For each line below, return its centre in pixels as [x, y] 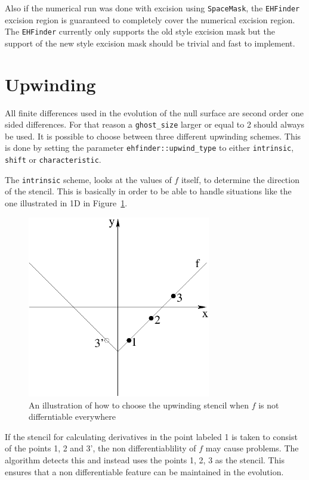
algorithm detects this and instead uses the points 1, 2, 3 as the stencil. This [145, 460]
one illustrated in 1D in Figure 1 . [66, 203]
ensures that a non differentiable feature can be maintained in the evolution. [144, 471]
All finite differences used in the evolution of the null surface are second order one [154, 112]
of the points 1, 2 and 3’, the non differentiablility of [101, 448]
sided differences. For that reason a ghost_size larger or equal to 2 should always [155, 124]
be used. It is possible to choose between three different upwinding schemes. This [153, 136]
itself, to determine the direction [240, 179]
